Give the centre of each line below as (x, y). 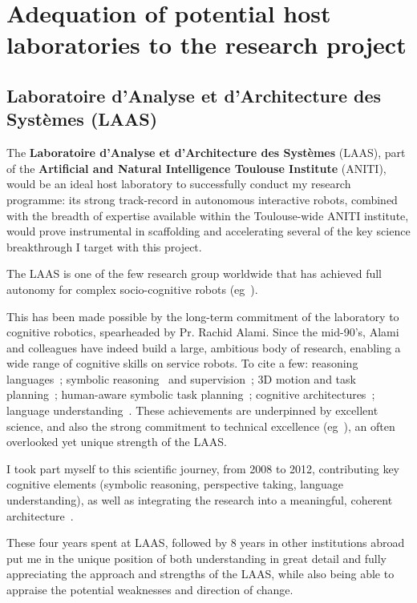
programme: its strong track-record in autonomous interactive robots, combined (202, 199)
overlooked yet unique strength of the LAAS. (117, 442)
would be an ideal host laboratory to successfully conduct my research (179, 184)
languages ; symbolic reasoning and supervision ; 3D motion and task (181, 378)
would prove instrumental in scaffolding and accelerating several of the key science (208, 231)
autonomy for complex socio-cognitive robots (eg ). (132, 289)
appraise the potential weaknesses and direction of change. (150, 589)
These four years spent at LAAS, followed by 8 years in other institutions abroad (206, 543)
